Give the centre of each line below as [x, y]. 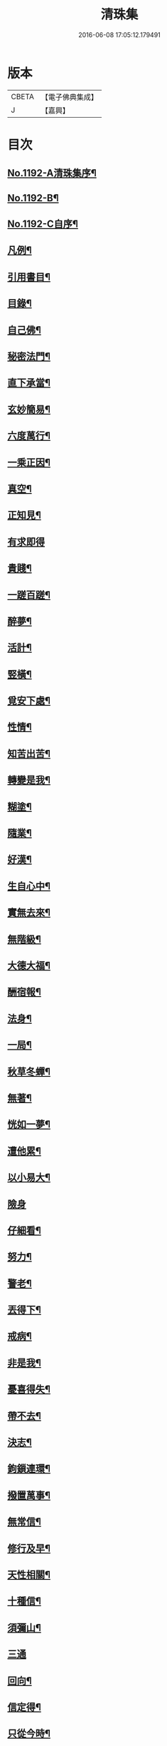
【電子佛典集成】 [69, 97]
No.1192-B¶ [33, 198]
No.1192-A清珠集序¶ [52, 173]
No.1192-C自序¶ [43, 224]
